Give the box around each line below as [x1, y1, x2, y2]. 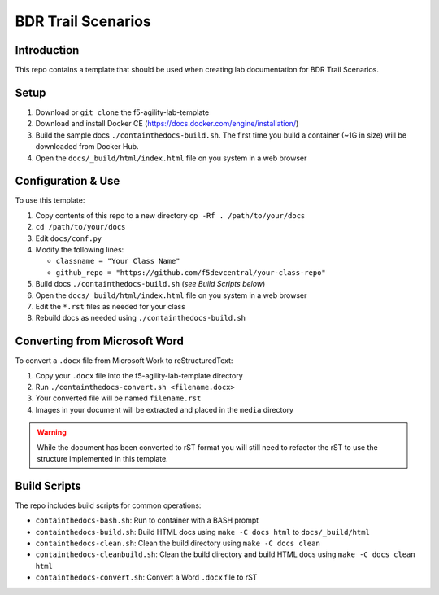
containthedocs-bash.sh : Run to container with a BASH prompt [35, 515, 259, 525]
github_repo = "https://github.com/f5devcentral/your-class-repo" [55, 268, 327, 277]
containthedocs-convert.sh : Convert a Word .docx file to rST [35, 572, 258, 582]
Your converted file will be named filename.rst [35, 393, 202, 403]
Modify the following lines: [35, 245, 124, 254]
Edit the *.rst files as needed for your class [35, 301, 186, 311]
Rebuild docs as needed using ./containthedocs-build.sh [35, 313, 246, 323]
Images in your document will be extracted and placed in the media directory [35, 405, 294, 414]
